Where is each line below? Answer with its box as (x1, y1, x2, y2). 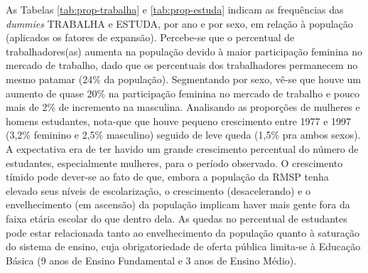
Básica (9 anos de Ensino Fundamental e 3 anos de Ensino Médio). (6, 252, 297, 267)
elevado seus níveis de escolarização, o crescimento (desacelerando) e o (6, 183, 311, 198)
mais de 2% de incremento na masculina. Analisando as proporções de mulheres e (6, 100, 360, 114)
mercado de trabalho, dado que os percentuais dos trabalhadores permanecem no (6, 58, 358, 73)
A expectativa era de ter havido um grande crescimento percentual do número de (6, 141, 359, 156)
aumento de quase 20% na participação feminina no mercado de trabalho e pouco (6, 85, 359, 100)
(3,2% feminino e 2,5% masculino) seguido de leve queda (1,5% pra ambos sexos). (6, 127, 361, 142)
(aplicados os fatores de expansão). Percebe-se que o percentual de (6, 30, 295, 45)
